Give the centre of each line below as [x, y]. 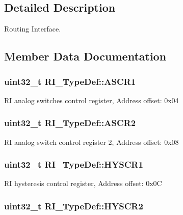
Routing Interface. [33, 29]
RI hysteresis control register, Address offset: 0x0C [83, 183]
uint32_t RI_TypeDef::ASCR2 [70, 123]
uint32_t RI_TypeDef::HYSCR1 [74, 164]
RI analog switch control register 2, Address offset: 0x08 [91, 142]
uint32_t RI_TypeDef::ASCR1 [70, 81]
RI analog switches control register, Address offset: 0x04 [91, 100]
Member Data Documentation [85, 56]
